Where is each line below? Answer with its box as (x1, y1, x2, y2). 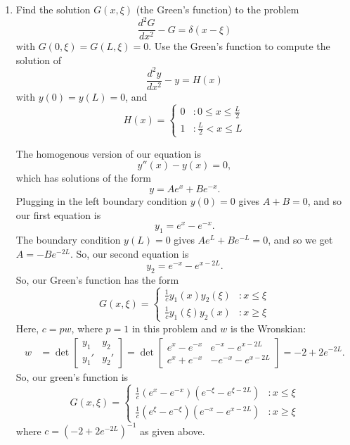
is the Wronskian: (231, 320, 306, 335)
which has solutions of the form (15, 170, 151, 185)
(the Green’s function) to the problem (136, 2, 299, 16)
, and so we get (268, 232, 333, 247)
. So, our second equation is (70, 246, 189, 261)
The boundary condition (15, 232, 121, 247)
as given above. (139, 423, 205, 438)
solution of (15, 52, 62, 67)
